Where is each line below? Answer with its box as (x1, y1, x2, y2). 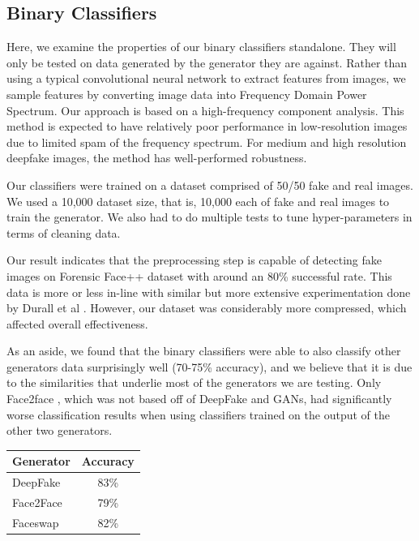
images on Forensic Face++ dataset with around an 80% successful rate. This (6, 267, 392, 284)
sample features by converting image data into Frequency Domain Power (6, 85, 367, 102)
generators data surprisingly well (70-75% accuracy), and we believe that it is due (6, 358, 413, 375)
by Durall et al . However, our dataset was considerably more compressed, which (6, 299, 407, 316)
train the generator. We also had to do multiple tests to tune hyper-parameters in (6, 208, 413, 225)
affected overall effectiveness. (6, 315, 148, 332)
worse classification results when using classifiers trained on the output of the (6, 406, 390, 423)
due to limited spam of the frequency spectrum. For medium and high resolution (6, 133, 407, 150)
